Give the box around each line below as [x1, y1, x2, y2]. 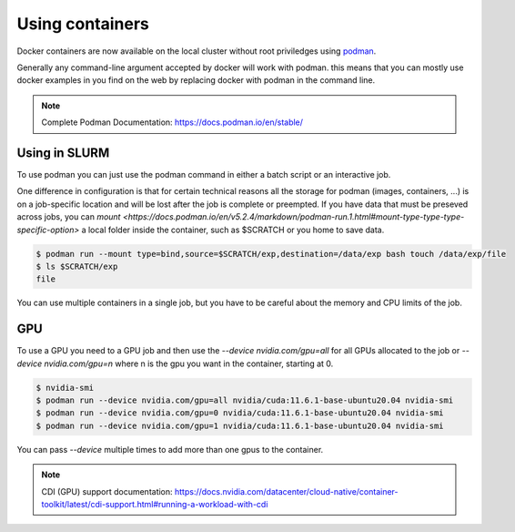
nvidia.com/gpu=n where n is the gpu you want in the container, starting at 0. [44, 358, 334, 369]
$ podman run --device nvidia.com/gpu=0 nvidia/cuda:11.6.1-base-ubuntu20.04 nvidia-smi [35, 408, 445, 418]
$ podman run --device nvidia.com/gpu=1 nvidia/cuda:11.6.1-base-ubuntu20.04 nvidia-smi [35, 420, 445, 431]
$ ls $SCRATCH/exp [35, 261, 118, 271]
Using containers [16, 14, 150, 34]
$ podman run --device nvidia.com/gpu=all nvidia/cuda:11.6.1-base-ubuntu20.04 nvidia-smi [35, 395, 454, 405]
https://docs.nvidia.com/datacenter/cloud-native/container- [174, 486, 399, 496]
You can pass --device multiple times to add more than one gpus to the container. [16, 444, 324, 455]
